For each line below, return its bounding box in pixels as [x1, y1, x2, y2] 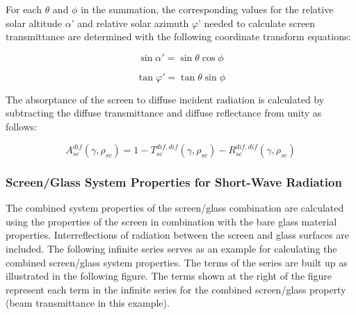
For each [6, 2, 42, 16]
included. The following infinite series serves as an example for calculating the [6, 241, 337, 256]
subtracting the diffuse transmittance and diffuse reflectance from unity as [6, 105, 322, 120]
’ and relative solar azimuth [71, 15, 189, 30]
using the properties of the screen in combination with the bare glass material [6, 214, 337, 228]
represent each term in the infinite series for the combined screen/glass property [6, 282, 346, 296]
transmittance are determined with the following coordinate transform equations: [6, 29, 351, 44]
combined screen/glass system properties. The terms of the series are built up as [6, 255, 348, 269]
